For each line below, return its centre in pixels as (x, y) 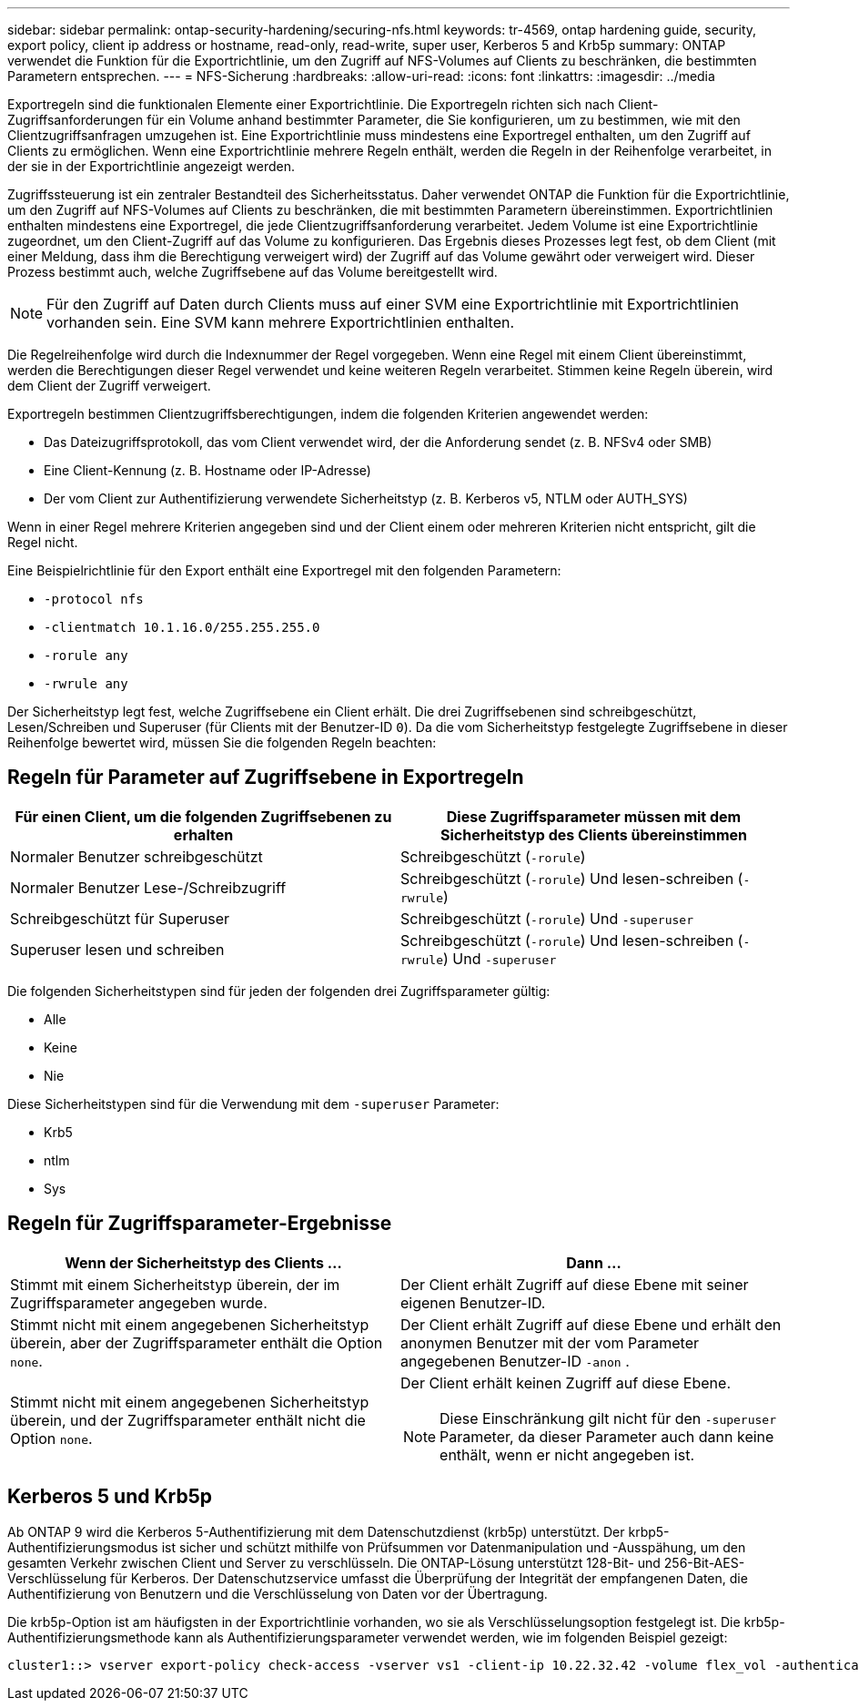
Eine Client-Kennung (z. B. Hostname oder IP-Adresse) (207, 470)
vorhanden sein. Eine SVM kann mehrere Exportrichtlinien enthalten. (281, 322)
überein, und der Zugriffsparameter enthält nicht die (188, 1420)
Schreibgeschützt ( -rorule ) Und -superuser (547, 918)
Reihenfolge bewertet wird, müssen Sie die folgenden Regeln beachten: (222, 742)
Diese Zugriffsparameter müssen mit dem (594, 816)
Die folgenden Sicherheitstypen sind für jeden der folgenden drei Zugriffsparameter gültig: (279, 991)
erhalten (203, 834)
